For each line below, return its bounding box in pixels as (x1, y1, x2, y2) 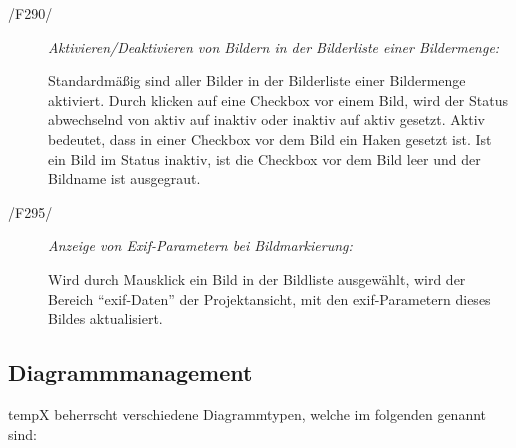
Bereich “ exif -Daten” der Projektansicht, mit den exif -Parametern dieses (48, 288, 491, 309)
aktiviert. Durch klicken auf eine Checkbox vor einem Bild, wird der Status (48, 89, 508, 110)
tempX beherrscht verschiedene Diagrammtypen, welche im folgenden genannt (8, 403, 487, 424)
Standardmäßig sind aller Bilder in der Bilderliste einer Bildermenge (48, 70, 466, 91)
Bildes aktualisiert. (48, 308, 163, 329)
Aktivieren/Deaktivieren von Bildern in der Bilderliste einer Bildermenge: (48, 36, 500, 57)
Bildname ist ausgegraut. (48, 168, 201, 189)
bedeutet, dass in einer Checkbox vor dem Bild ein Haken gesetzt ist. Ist (48, 128, 492, 149)
